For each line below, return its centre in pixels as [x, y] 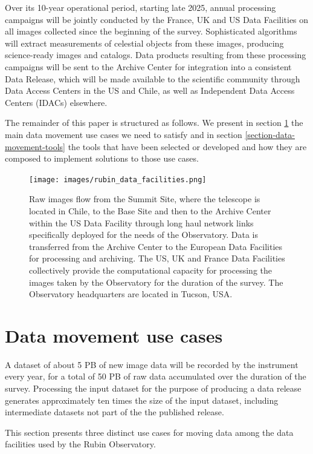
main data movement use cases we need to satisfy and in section [124, 134]
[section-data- [270, 134]
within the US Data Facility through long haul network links [141, 222]
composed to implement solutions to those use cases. [102, 158]
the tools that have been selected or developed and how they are [187, 146]
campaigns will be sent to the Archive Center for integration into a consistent [148, 66]
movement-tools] [35, 146]
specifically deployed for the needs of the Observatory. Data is [144, 235]
